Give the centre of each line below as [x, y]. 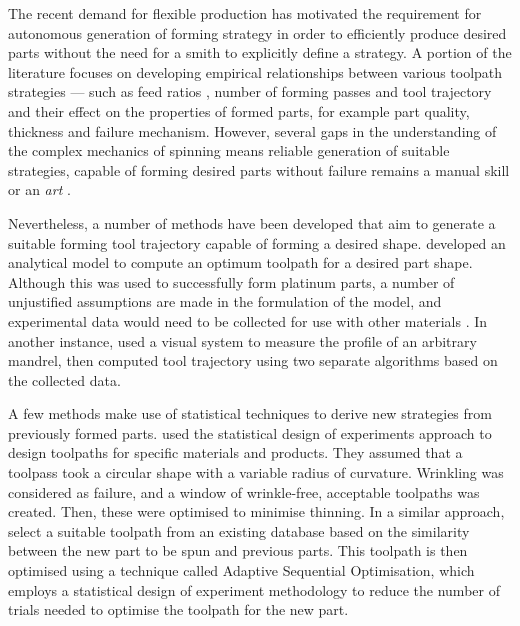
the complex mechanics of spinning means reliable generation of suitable [229, 150]
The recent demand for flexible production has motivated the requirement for [245, 13]
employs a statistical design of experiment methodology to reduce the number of [254, 589]
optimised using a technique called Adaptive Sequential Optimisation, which [241, 570]
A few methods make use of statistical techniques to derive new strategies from [250, 413]
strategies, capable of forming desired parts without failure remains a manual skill [259, 169]
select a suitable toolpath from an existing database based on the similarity [239, 530]
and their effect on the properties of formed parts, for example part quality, [239, 110]
